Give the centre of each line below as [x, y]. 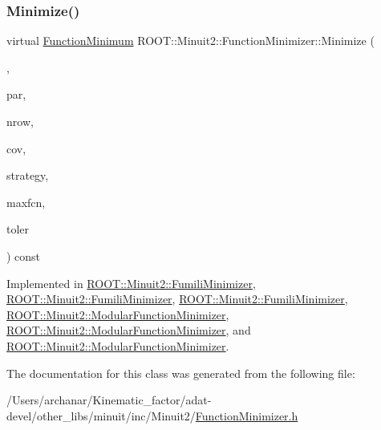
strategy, [28, 175]
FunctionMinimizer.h [247, 415]
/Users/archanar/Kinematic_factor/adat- [109, 400]
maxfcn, [26, 202]
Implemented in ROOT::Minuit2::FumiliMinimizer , [131, 283]
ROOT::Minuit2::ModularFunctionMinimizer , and [129, 330]
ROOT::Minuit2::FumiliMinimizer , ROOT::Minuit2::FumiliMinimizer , [177, 299]
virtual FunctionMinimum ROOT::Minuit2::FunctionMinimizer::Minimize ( [190, 41]
